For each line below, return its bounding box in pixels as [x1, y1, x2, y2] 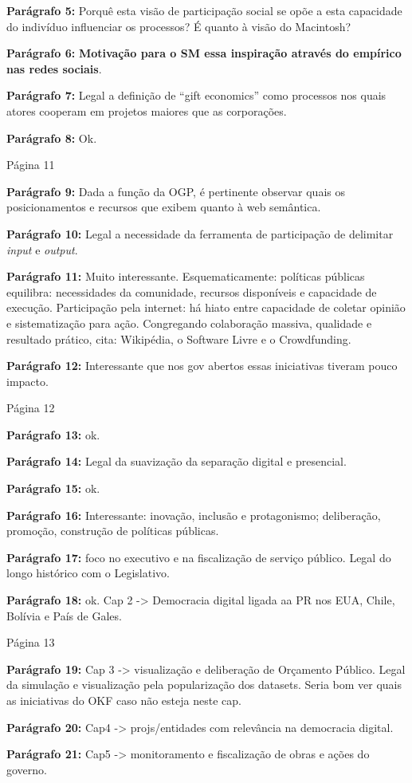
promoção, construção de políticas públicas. [6, 522, 219, 539]
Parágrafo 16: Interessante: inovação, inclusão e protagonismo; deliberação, [6, 506, 381, 523]
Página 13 [6, 634, 55, 651]
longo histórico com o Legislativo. [6, 565, 170, 581]
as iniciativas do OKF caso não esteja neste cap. [6, 692, 241, 708]
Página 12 [6, 399, 55, 416]
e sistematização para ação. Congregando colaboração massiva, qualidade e [6, 314, 372, 331]
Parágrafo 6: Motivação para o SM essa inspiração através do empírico [6, 45, 402, 61]
